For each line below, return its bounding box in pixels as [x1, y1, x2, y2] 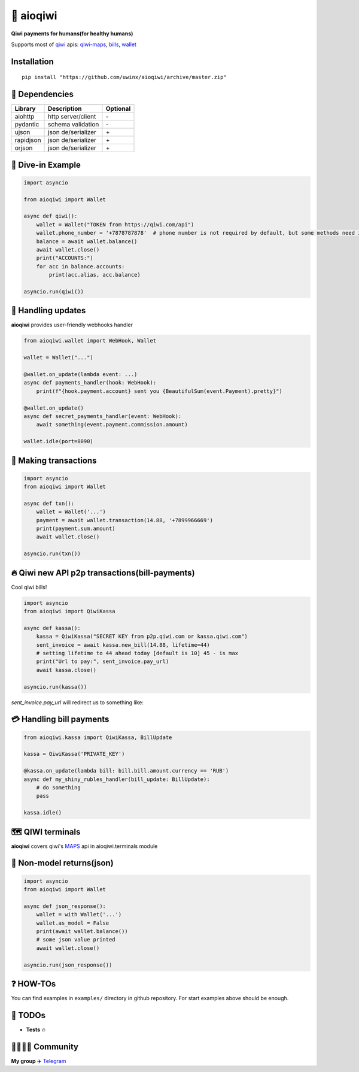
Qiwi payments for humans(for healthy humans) [11, 30, 133, 37]
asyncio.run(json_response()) [23, 961, 112, 968]
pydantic [14, 120, 39, 129]
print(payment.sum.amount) [36, 525, 116, 532]
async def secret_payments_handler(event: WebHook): [23, 413, 182, 419]
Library [14, 105, 36, 113]
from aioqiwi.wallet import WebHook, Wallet [23, 337, 157, 344]
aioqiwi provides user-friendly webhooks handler [11, 321, 133, 329]
